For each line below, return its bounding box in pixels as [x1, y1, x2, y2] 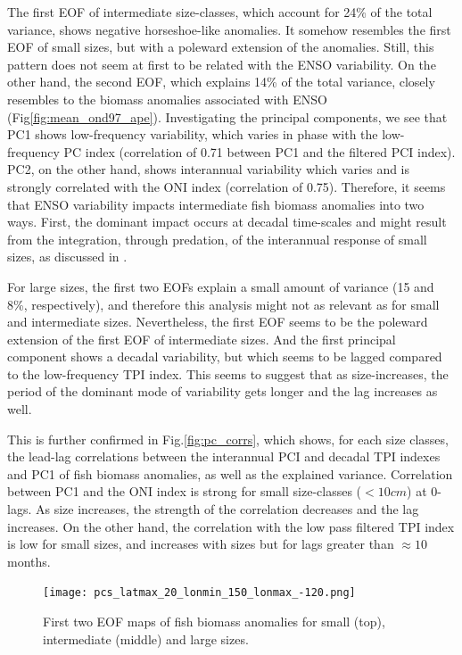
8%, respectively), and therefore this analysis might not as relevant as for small [7, 294, 440, 313]
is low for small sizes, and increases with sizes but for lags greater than [7, 535, 394, 553]
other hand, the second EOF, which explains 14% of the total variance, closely [7, 72, 435, 91]
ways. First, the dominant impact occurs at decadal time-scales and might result [7, 212, 447, 231]
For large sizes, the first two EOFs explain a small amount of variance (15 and [7, 277, 434, 295]
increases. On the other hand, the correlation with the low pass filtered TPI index [7, 517, 455, 535]
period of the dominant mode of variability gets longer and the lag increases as [7, 382, 438, 401]
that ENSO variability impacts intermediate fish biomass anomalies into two [7, 195, 425, 213]
